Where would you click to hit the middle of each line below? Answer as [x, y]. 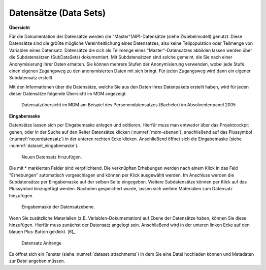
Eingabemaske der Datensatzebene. [58, 207]
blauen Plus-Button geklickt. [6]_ [42, 232]
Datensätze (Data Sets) [57, 13]
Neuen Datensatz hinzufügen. [52, 157]
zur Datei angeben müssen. [37, 261]
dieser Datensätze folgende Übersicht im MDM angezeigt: [68, 94]
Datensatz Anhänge [41, 243]
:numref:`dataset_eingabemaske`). [44, 146]
